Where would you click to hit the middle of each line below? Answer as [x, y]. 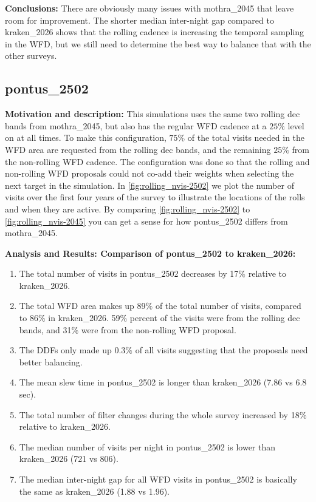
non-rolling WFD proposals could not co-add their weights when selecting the [149, 173]
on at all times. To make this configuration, [86, 137]
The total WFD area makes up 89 [82, 306]
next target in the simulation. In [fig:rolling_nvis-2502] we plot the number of [149, 185]
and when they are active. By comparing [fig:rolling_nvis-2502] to [128, 209]
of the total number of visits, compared [228, 306]
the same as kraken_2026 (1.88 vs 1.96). [94, 491]
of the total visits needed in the [246, 137]
